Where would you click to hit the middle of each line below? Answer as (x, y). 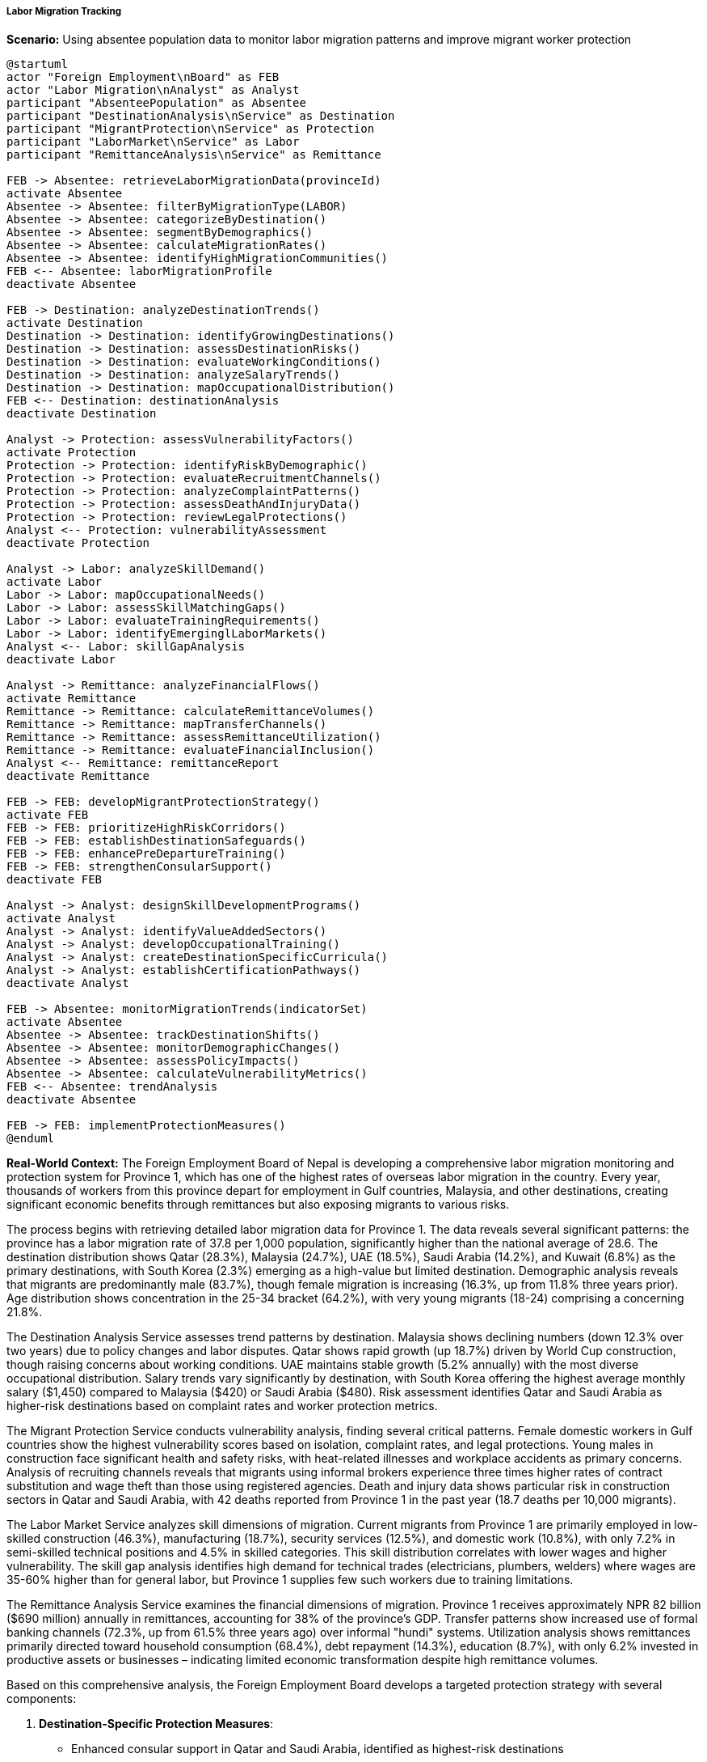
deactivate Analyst (68, 983)
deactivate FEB (55, 880)
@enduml (31, 1139)
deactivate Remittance (78, 776)
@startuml (37, 64)
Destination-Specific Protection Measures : (156, 1724)
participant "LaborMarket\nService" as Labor (153, 142)
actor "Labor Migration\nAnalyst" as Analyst (153, 90)
